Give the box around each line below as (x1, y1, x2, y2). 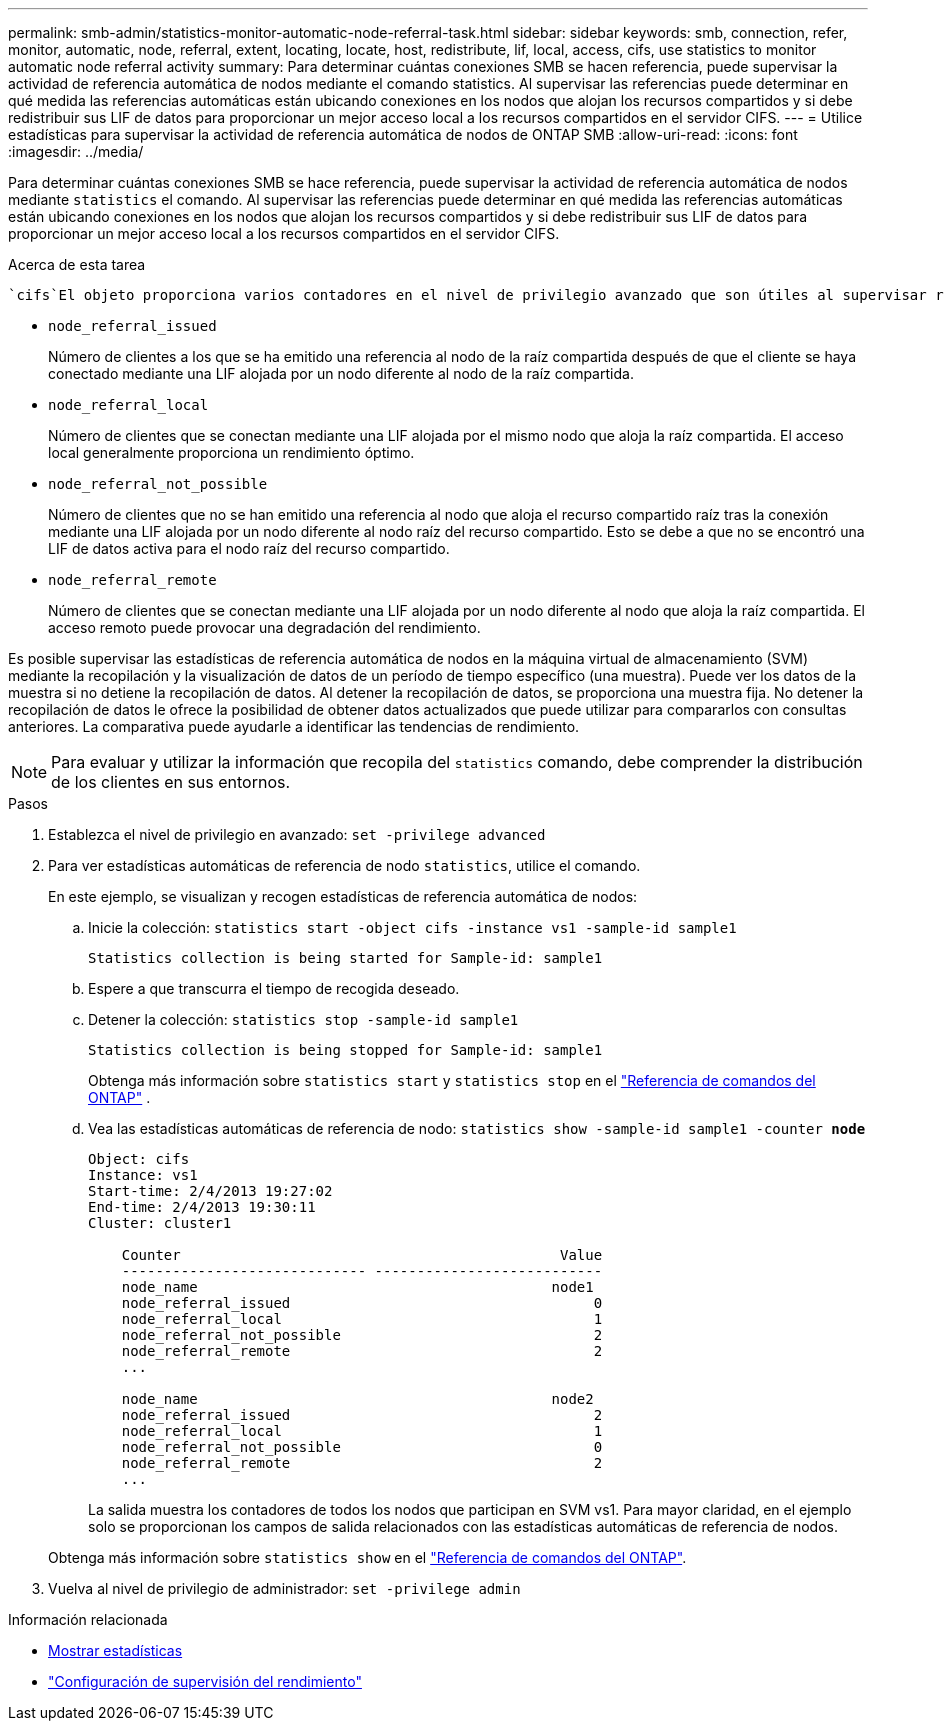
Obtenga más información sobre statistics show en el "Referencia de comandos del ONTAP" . (48, 1549, 687, 1566)
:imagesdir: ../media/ (8, 143, 144, 160)
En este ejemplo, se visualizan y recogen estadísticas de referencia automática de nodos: (48, 888, 638, 905)
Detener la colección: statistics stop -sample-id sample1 (88, 1011, 519, 1028)
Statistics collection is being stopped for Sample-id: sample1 (88, 1042, 603, 1058)
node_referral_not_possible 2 (121, 1327, 603, 1343)
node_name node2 (121, 1391, 594, 1407)
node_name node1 (121, 1279, 594, 1295)
